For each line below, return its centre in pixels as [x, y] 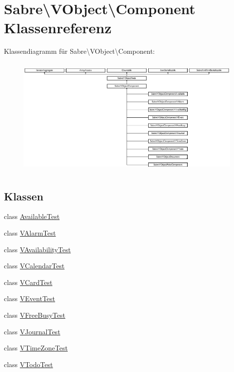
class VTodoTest [29, 364]
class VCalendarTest [34, 266]
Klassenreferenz [58, 28]
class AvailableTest [32, 216]
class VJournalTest [32, 331]
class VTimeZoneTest [36, 348]
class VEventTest [30, 298]
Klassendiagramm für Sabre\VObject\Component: [79, 51]
